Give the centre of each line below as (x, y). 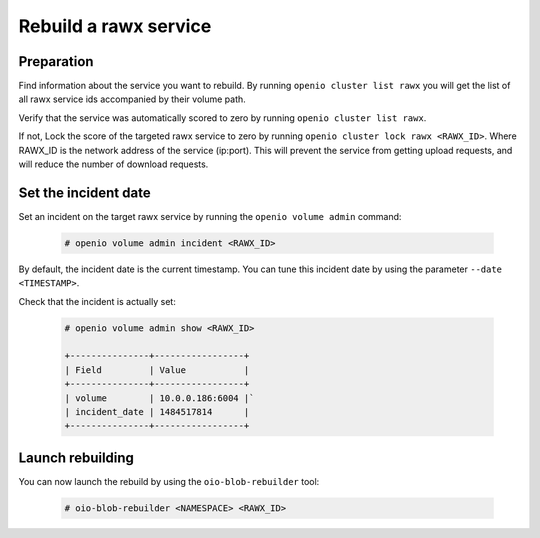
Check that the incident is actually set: (97, 301)
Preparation (56, 61)
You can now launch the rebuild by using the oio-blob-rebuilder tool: (169, 481)
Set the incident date (84, 192)
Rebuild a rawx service (115, 26)
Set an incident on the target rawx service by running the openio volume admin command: (210, 216)
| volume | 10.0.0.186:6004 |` (159, 398)
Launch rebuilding (76, 457)
